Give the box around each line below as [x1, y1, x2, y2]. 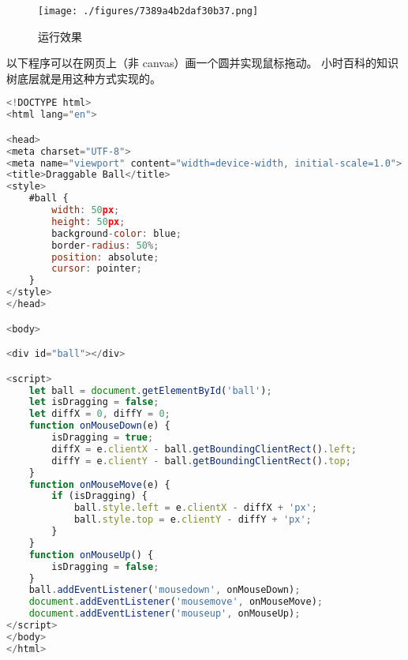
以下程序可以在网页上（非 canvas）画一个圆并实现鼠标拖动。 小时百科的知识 [6, 54, 399, 71]
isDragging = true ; [51, 432, 154, 444]
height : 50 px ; [51, 216, 125, 227]
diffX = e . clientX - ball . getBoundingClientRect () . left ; [51, 443, 357, 455]
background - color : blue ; [51, 227, 182, 239]
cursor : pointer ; [51, 263, 142, 275]
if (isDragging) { [51, 490, 148, 502]
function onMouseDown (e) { [28, 420, 170, 432]
